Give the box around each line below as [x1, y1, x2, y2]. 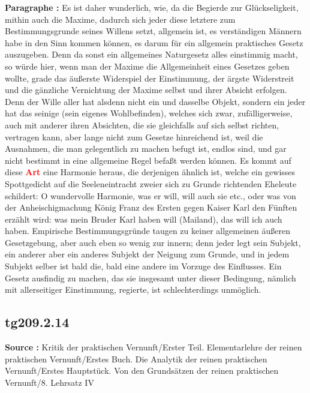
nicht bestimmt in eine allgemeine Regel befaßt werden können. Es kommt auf [5, 154, 291, 166]
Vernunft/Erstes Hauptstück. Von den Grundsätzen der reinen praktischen [5, 364, 279, 377]
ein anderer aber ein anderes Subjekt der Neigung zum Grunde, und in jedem [5, 248, 290, 260]
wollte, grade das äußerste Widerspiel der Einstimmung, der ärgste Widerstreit [5, 71, 294, 84]
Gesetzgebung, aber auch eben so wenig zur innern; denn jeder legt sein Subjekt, [5, 236, 301, 248]
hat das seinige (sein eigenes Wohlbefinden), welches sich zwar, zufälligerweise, [5, 107, 293, 119]
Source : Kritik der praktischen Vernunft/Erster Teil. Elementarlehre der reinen [5, 341, 302, 353]
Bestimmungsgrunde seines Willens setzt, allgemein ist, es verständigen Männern [5, 25, 302, 37]
